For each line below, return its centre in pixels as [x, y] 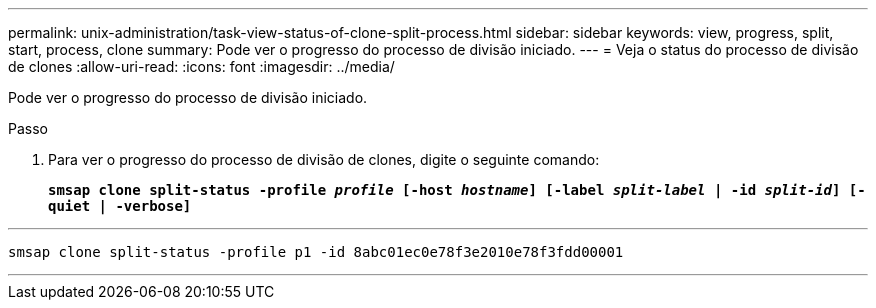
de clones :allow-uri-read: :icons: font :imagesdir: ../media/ [201, 66]
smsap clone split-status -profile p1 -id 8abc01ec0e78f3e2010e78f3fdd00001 [316, 252]
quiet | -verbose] [120, 206]
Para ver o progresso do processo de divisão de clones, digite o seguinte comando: [324, 159]
